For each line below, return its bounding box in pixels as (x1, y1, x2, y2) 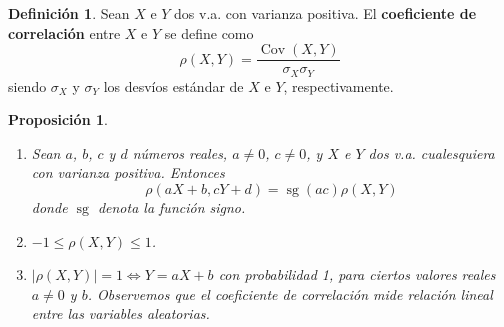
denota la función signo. (97, 197, 246, 218)
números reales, (132, 142, 228, 163)
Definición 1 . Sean (8, 3, 130, 23)
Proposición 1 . (8, 109, 108, 130)
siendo (8, 75, 47, 96)
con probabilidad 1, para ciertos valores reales (218, 264, 496, 285)
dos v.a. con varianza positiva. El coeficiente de (174, 3, 477, 23)
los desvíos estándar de (103, 75, 244, 96)
